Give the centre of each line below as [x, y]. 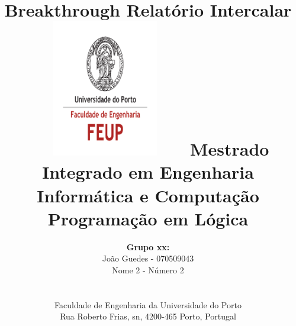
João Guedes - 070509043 [148, 258]
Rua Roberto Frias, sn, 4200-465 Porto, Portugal [148, 316]
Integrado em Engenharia [148, 172]
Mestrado [229, 149]
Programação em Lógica [148, 218]
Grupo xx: [148, 246]
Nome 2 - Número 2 [148, 269]
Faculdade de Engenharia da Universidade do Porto [148, 304]
